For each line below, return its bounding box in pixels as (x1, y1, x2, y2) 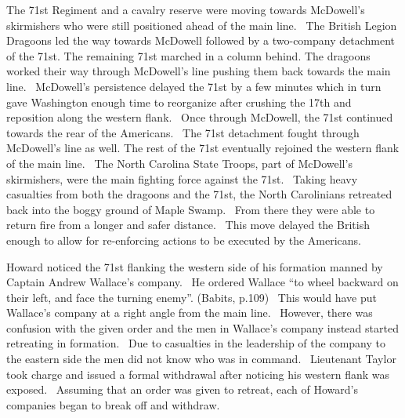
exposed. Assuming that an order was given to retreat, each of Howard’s (6, 381, 358, 398)
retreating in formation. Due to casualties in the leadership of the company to (6, 335, 385, 351)
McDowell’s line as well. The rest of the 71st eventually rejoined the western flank (6, 140, 400, 156)
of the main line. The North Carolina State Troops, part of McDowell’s (6, 154, 353, 171)
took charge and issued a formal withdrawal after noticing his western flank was (6, 365, 390, 382)
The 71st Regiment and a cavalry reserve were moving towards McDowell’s (6, 2, 365, 17)
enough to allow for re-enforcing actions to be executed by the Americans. (6, 231, 361, 248)
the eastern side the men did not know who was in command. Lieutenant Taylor (6, 351, 396, 367)
